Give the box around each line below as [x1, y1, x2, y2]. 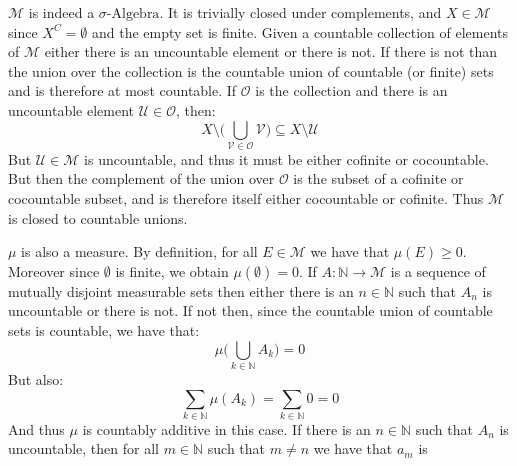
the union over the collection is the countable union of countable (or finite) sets [8, 60, 494, 81]
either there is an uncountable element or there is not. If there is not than [44, 41, 498, 62]
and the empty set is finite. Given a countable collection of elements [92, 21, 509, 42]
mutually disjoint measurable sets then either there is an [8, 280, 354, 301]
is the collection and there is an [255, 80, 448, 101]
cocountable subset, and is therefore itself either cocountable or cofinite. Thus [8, 188, 484, 209]
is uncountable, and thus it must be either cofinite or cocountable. [84, 148, 489, 169]
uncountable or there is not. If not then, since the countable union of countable [8, 300, 493, 321]
